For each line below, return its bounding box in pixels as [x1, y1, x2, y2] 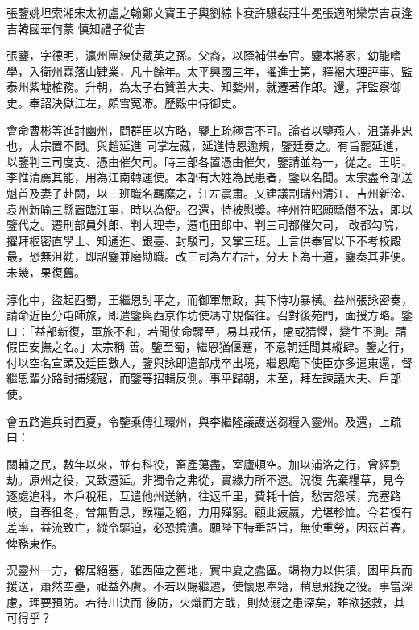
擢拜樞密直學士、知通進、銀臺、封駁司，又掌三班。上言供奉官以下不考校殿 [6, 232, 401, 248]
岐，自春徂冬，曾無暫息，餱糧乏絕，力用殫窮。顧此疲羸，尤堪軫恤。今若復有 [6, 503, 413, 519]
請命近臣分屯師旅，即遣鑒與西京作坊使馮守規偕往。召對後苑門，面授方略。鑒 [6, 307, 413, 323]
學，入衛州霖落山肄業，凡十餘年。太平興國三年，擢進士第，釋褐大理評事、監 [6, 62, 413, 79]
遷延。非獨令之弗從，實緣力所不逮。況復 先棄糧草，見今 [107, 471, 405, 488]
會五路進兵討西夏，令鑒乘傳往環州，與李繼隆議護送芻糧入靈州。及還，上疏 [6, 412, 401, 429]
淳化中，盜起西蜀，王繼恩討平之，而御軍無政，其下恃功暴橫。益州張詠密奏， [6, 290, 413, 307]
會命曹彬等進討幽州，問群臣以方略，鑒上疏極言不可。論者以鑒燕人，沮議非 [6, 121, 401, 138]
